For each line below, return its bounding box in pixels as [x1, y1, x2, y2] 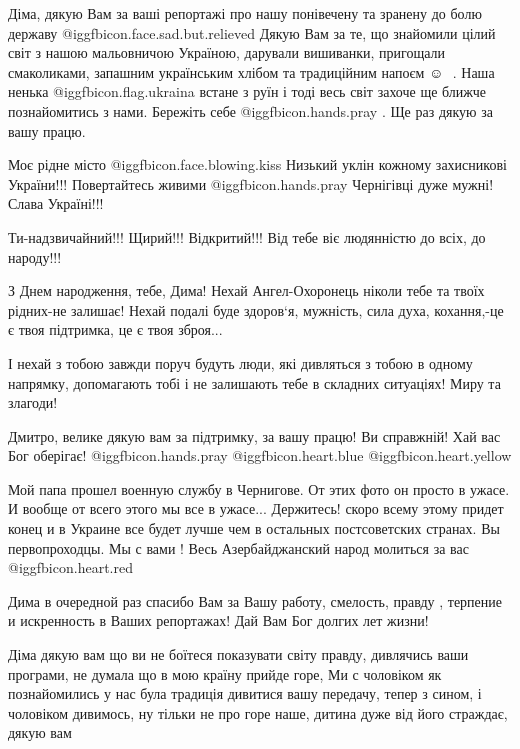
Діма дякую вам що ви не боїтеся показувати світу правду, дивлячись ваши [8, 644, 469, 665]
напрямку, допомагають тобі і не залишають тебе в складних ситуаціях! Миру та [8, 372, 501, 393]
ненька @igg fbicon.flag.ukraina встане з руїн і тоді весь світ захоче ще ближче [8, 81, 486, 102]
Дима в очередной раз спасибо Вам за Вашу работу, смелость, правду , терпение [8, 590, 503, 611]
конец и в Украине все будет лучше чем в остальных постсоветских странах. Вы [8, 518, 500, 539]
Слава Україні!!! [8, 193, 104, 214]
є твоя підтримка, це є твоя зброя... [8, 319, 223, 340]
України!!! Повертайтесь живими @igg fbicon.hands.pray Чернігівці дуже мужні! [8, 173, 494, 194]
